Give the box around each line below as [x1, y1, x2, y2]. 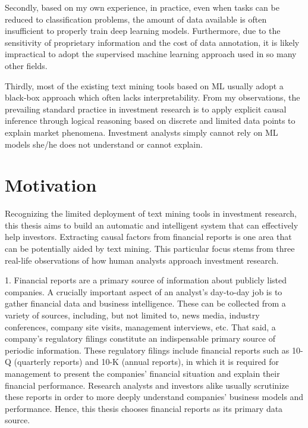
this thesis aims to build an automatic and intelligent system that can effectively [5, 218, 298, 231]
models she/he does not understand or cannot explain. [5, 138, 203, 150]
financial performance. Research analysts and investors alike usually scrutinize [5, 379, 289, 391]
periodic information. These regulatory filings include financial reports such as [5, 343, 290, 356]
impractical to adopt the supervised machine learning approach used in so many [5, 48, 297, 60]
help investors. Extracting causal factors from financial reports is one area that [5, 230, 292, 243]
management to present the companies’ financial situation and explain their [5, 367, 280, 379]
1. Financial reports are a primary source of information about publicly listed [5, 274, 287, 286]
